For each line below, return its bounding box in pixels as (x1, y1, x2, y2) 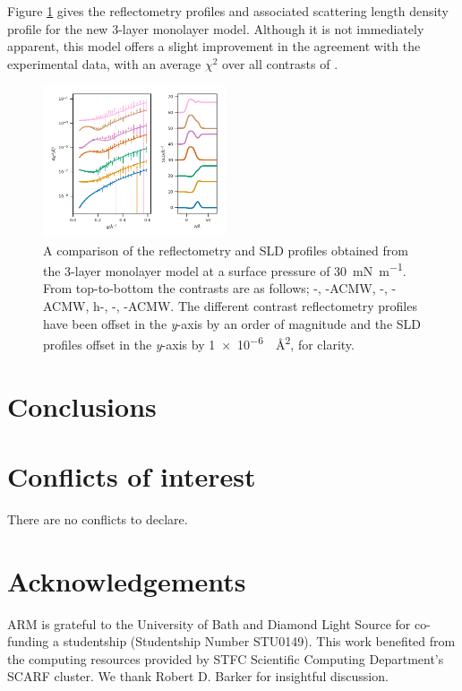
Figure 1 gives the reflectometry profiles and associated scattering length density (7, 2, 449, 20)
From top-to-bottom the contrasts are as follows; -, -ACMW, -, (43, 279, 388, 298)
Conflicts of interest (7, 458, 256, 494)
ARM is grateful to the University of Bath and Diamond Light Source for (7, 614, 411, 633)
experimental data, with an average (7, 54, 201, 73)
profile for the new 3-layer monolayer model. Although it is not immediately (7, 19, 424, 38)
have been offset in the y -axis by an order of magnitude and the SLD (43, 314, 421, 333)
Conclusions (7, 387, 157, 424)
